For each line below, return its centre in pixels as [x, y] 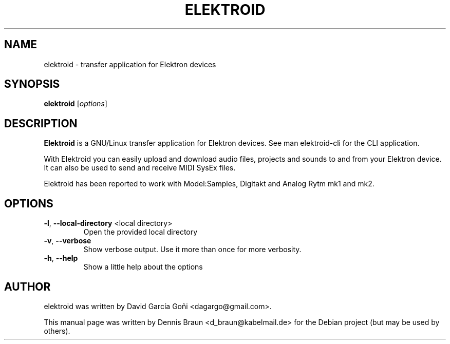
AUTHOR [27, 286]
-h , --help [61, 258]
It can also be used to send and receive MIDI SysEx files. [140, 168]
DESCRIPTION [41, 123]
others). [57, 331]
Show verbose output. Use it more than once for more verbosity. [192, 250]
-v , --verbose [68, 241]
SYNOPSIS [32, 84]
